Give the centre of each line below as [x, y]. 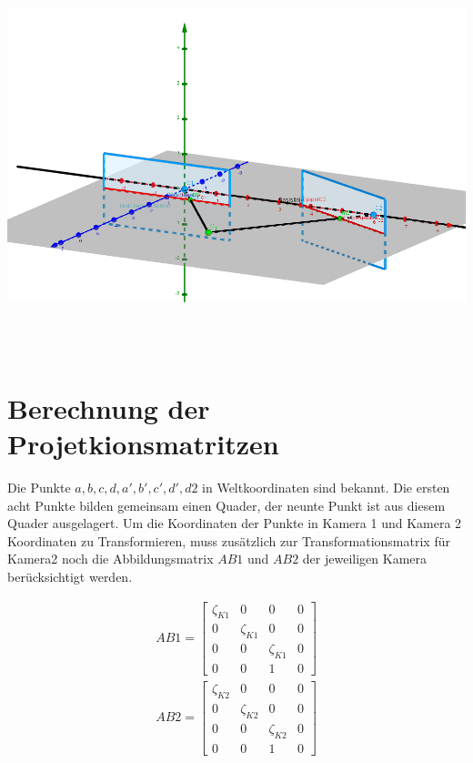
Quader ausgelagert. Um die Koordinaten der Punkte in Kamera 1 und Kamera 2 [235, 523]
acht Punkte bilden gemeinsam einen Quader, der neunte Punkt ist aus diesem [226, 505]
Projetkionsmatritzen [143, 444]
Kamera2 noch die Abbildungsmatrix [111, 559]
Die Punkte [39, 488]
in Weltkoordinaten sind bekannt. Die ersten [326, 488]
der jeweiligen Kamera [364, 559]
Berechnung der [109, 407]
